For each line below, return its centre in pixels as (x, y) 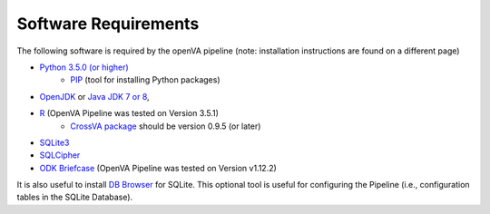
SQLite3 (54, 142)
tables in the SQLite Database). (75, 197)
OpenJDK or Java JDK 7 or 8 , (94, 96)
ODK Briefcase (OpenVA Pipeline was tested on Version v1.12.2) (158, 168)
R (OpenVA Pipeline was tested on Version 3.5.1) (129, 113)
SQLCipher (60, 155)
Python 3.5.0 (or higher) (84, 67)
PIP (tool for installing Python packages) (145, 80)
